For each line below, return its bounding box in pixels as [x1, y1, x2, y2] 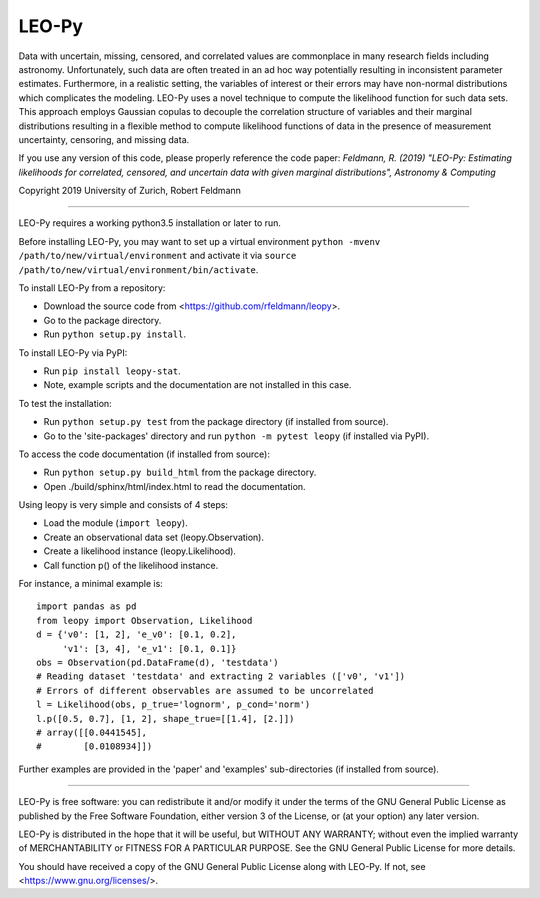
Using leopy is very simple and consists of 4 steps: [18, 499, 229, 511]
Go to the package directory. [43, 314, 162, 326]
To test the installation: [18, 397, 112, 409]
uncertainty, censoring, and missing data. [18, 133, 190, 145]
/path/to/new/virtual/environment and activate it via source [18, 250, 297, 262]
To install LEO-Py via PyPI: [18, 346, 128, 359]
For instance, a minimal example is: [18, 578, 164, 590]
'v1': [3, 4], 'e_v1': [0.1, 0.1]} [62, 643, 237, 654]
